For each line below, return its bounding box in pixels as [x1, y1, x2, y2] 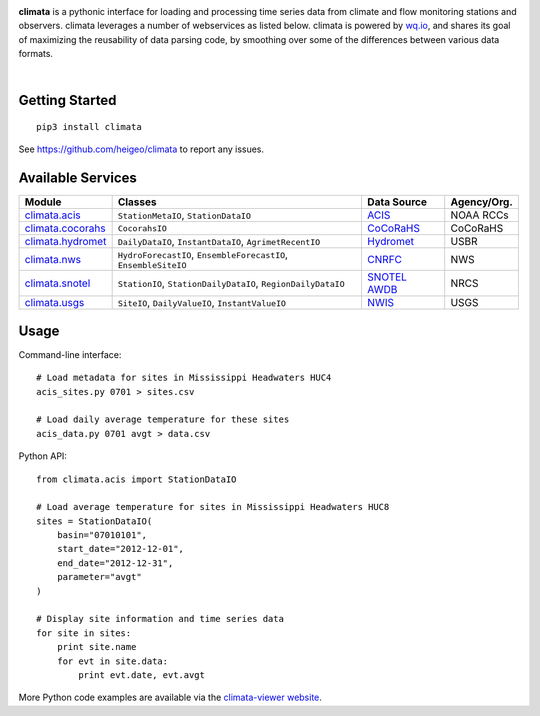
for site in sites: [36, 627, 132, 639]
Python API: [18, 450, 67, 462]
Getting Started [18, 92, 117, 109]
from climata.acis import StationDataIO [36, 473, 237, 485]
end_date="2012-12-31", [56, 557, 174, 569]
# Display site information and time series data [36, 613, 285, 625]
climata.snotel [24, 276, 91, 290]
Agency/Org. [450, 195, 514, 209]
